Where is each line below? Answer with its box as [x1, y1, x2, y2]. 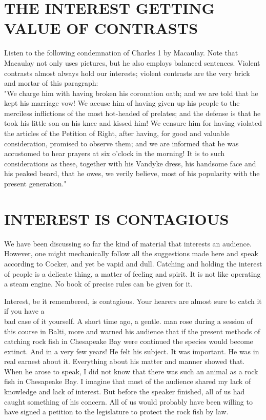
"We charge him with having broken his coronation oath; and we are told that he [4, 87, 258, 98]
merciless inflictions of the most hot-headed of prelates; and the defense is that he [4, 107, 261, 118]
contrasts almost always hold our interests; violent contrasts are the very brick [4, 67, 250, 78]
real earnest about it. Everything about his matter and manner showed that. [4, 356, 245, 367]
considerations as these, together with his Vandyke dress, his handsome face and [4, 158, 256, 168]
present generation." [4, 178, 67, 189]
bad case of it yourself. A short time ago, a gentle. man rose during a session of [4, 315, 253, 326]
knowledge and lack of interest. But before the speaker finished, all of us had [4, 386, 245, 397]
